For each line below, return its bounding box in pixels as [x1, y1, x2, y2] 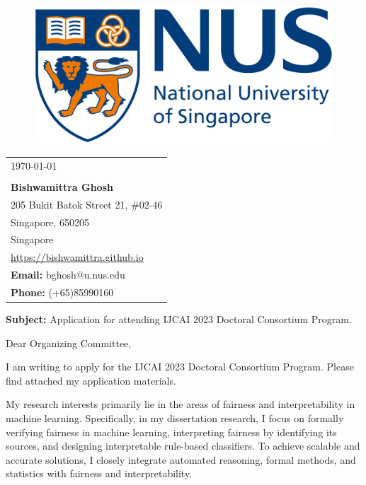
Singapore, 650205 [11, 214, 89, 229]
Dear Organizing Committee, [6, 335, 132, 350]
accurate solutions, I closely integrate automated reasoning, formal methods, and [6, 452, 356, 467]
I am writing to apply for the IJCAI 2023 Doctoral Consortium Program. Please [6, 359, 354, 374]
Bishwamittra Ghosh [11, 179, 113, 194]
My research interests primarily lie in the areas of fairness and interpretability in [6, 397, 355, 411]
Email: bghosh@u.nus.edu [11, 267, 125, 282]
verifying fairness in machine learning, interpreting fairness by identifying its [6, 424, 337, 439]
